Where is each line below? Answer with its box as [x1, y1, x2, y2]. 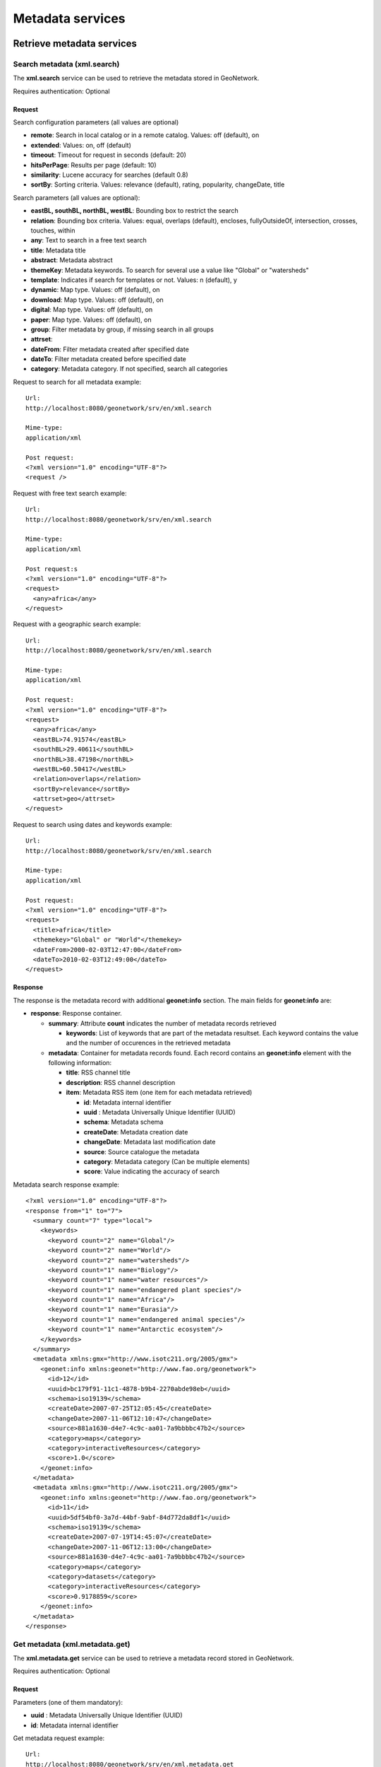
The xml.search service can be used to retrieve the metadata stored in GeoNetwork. [13, 74, 260, 83]
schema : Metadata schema [83, 1117, 164, 1127]
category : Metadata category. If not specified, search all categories [30, 365, 229, 373]
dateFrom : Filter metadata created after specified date [30, 345, 190, 353]
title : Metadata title [30, 246, 86, 254]
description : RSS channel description [66, 1078, 176, 1086]
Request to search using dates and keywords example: [13, 820, 172, 828]
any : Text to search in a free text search [30, 236, 147, 245]
